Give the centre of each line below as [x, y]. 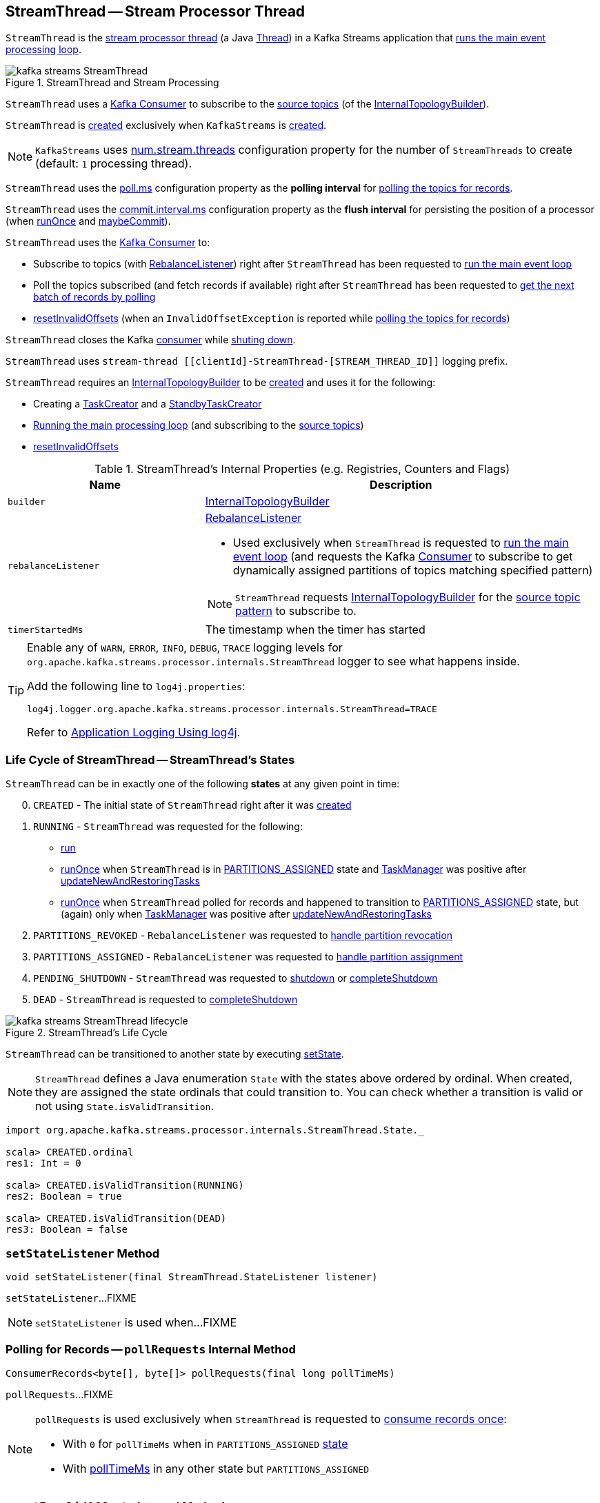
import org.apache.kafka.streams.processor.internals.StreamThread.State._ [215, 1130]
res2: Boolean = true [64, 1197]
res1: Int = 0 [43, 1163]
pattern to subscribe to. [296, 611]
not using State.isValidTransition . [125, 1106]
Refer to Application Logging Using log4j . [134, 733]
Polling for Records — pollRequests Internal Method [151, 1350]
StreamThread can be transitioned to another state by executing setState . [175, 1054]
